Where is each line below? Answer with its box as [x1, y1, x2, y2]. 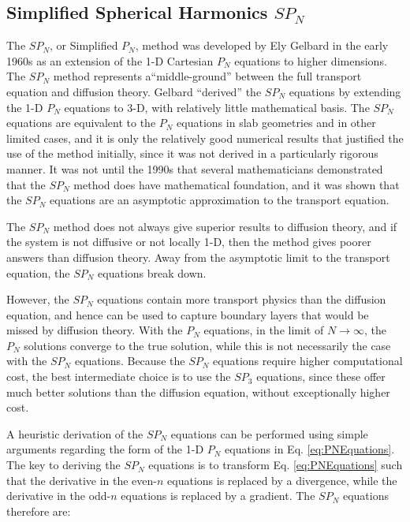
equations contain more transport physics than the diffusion [97, 291, 386, 308]
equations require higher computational [213, 352, 403, 369]
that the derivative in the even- [6, 472, 157, 488]
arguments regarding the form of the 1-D [6, 441, 204, 457]
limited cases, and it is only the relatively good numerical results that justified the [6, 129, 404, 146]
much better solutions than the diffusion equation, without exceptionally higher [6, 383, 390, 400]
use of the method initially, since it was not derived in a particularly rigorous [6, 145, 378, 162]
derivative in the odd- [6, 487, 111, 504]
